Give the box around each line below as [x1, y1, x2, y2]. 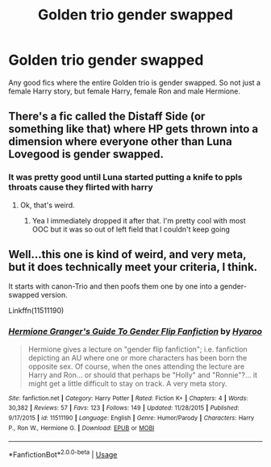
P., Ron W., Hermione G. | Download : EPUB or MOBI [8, 423, 155, 432]
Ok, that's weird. [19, 200, 75, 210]
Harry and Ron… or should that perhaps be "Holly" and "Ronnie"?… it [27, 369, 258, 380]
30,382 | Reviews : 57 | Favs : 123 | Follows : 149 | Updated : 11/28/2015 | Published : [8, 404, 240, 412]
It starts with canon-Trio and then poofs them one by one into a [8, 281, 219, 291]
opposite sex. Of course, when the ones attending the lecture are [27, 361, 245, 371]
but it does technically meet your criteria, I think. [8, 261, 258, 274]
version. [40, 290, 69, 300]
